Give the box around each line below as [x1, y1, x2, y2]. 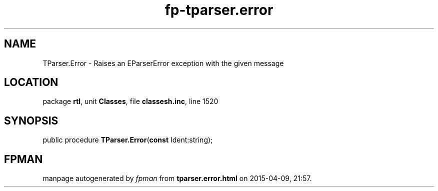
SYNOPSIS [4, 114, 58, 127]
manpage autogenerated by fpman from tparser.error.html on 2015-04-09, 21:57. [42, 174, 312, 183]
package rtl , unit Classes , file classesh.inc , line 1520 [42, 97, 218, 106]
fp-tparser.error [164, 1, 273, 18]
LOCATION [4, 76, 58, 89]
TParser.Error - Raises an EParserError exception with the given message [42, 58, 284, 67]
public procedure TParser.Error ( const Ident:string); [42, 135, 213, 144]
